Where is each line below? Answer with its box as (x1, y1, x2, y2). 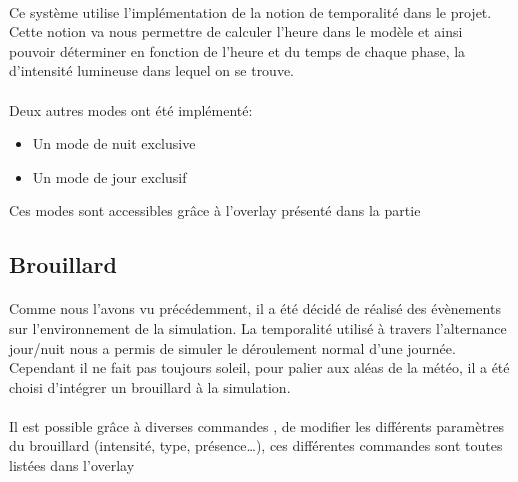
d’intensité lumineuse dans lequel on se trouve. (9, 60, 295, 81)
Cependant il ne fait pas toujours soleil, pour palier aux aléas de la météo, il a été (9, 357, 510, 378)
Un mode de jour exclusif (32, 166, 187, 187)
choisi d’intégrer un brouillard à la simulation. (9, 376, 291, 397)
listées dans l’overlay (9, 455, 135, 476)
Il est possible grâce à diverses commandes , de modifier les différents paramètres (9, 415, 505, 436)
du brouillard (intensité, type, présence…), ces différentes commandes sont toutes (9, 435, 503, 456)
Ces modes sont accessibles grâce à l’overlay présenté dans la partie (9, 200, 421, 221)
